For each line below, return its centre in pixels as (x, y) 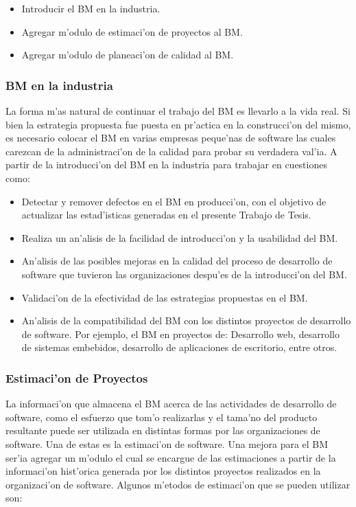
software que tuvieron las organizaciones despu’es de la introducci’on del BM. (184, 274)
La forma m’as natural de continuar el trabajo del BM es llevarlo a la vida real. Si (178, 111)
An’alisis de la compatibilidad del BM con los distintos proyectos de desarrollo (186, 320)
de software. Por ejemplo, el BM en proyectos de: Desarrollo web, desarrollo (180, 334)
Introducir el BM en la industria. (91, 8)
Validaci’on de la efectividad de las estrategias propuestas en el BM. (165, 297)
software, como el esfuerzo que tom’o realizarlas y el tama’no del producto (162, 417)
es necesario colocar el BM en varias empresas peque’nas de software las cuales (171, 138)
